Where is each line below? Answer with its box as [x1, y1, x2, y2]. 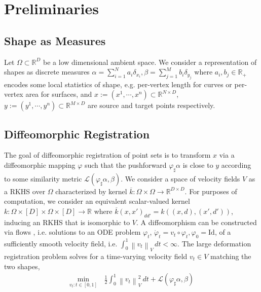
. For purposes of [184, 186, 237, 196]
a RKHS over [4, 186, 46, 196]
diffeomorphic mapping [4, 159, 76, 170]
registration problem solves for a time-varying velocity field [4, 250, 188, 261]
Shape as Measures [4, 32, 106, 48]
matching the [210, 250, 251, 261]
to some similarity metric [4, 173, 82, 184]
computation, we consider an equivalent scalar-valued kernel [4, 196, 190, 206]
